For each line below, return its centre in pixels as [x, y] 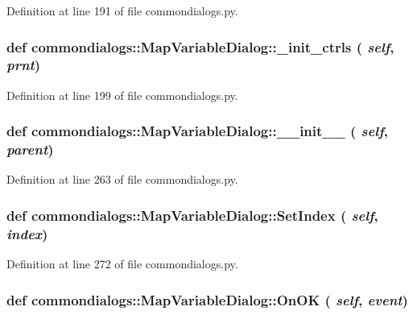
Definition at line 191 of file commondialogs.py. [122, 10]
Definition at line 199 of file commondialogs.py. [122, 95]
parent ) [30, 149]
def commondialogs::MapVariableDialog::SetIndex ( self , [192, 215]
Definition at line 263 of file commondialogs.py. [122, 179]
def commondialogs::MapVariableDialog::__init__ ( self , [197, 131]
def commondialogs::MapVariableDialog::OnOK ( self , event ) [207, 299]
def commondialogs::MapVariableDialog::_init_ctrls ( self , [200, 46]
